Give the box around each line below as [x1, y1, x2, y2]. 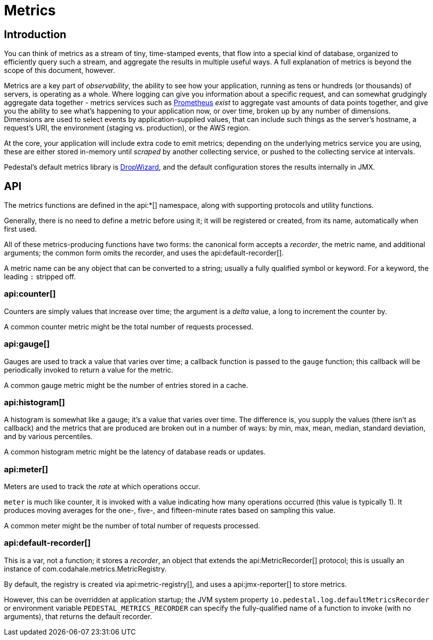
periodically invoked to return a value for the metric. [4, 365, 173, 374]
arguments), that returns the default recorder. [4, 612, 152, 621]
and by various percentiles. [4, 432, 93, 441]
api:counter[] [4, 289, 56, 299]
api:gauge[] [4, 339, 50, 349]
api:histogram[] [4, 397, 65, 407]
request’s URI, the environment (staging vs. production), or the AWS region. [4, 124, 250, 132]
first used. [4, 225, 37, 234]
